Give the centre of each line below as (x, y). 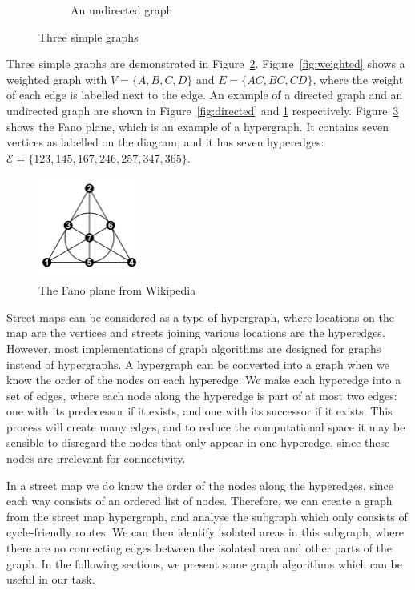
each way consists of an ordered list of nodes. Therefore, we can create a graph (199, 501)
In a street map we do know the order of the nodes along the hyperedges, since (200, 485)
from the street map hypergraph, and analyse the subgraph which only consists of (207, 516)
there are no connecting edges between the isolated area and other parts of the (199, 548)
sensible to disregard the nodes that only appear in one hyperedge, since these (198, 442)
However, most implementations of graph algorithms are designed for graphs (194, 348)
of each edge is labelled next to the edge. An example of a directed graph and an (205, 95)
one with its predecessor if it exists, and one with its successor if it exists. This (199, 411)
